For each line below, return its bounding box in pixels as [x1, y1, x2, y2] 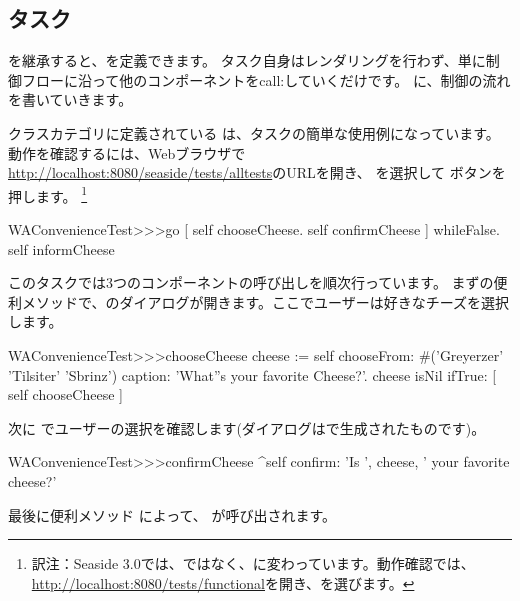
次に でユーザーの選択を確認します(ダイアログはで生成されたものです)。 [8, 417, 486, 438]
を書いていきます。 [8, 89, 133, 110]
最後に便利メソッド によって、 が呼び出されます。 [8, 504, 337, 525]
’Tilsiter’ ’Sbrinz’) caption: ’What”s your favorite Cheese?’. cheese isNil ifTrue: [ [8, 364, 497, 385]
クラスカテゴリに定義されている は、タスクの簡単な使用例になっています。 [8, 122, 500, 143]
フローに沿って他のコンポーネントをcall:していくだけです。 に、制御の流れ [21, 69, 511, 90]
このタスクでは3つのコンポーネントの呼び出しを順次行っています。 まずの [8, 272, 494, 293]
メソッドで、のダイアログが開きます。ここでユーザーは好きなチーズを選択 [21, 291, 510, 312]
